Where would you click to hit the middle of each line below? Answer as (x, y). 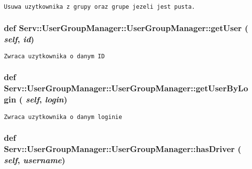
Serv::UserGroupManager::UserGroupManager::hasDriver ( (123, 149)
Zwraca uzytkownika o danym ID (54, 56)
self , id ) (19, 39)
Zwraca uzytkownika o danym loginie (63, 117)
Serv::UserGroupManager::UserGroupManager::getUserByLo (126, 88)
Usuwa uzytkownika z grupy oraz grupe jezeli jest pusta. (100, 7)
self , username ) (35, 160)
